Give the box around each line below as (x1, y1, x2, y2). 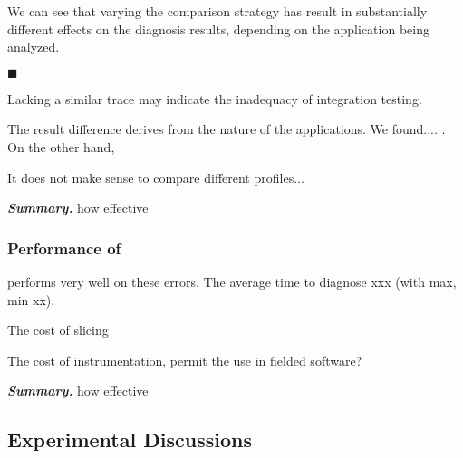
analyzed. (7, 37, 60, 56)
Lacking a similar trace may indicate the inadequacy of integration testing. (7, 89, 422, 108)
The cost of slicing (7, 320, 109, 339)
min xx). (7, 290, 55, 309)
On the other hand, (7, 137, 115, 156)
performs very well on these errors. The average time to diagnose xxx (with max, (7, 272, 457, 291)
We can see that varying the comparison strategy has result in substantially (7, 2, 428, 20)
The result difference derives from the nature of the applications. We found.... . (7, 119, 446, 138)
